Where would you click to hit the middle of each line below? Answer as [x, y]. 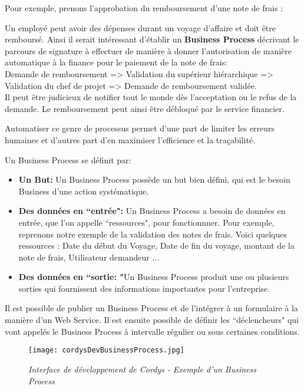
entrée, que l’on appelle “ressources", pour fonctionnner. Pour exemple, [146, 222]
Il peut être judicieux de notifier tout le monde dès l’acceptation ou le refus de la [151, 97]
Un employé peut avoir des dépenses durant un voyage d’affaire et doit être [141, 27]
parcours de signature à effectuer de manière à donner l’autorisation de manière [148, 50]
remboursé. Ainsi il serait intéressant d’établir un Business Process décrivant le [152, 39]
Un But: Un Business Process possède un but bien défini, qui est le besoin [154, 179]
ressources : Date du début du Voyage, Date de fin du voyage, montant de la [156, 245]
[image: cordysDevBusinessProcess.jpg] [106, 350]
